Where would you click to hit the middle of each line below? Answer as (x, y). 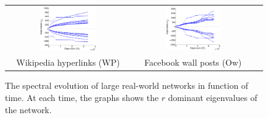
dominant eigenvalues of (213, 97)
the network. (28, 109)
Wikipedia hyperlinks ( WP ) (68, 62)
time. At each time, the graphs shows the (82, 97)
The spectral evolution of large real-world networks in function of (127, 85)
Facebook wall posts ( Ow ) (193, 62)
